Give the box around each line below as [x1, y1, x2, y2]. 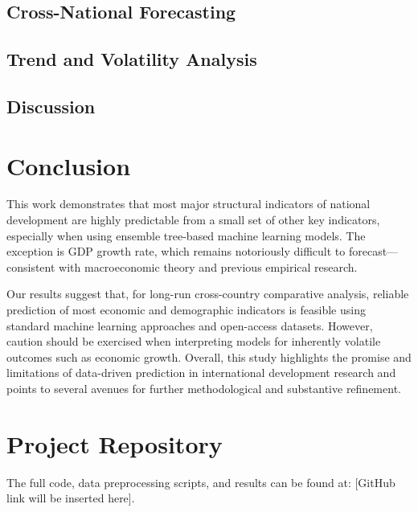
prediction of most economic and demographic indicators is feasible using [6, 301, 366, 318]
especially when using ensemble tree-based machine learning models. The [6, 227, 366, 244]
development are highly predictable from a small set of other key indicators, [6, 211, 380, 228]
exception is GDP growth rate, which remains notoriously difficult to [6, 243, 346, 260]
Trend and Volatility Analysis [6, 47, 257, 72]
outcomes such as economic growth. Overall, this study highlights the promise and [6, 348, 412, 365]
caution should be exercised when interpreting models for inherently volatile [6, 333, 381, 350]
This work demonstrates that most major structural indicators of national [6, 195, 371, 212]
